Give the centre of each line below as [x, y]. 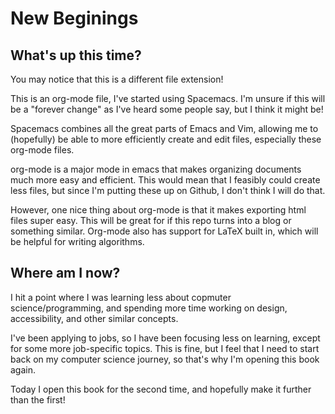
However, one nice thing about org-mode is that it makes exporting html [158, 210]
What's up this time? [76, 55]
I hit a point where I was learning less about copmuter [121, 297]
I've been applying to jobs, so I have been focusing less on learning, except [165, 338]
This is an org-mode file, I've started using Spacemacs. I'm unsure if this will [168, 98]
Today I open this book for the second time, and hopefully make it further [161, 389]
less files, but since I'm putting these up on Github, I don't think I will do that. [168, 190]
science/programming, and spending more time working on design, [149, 308]
